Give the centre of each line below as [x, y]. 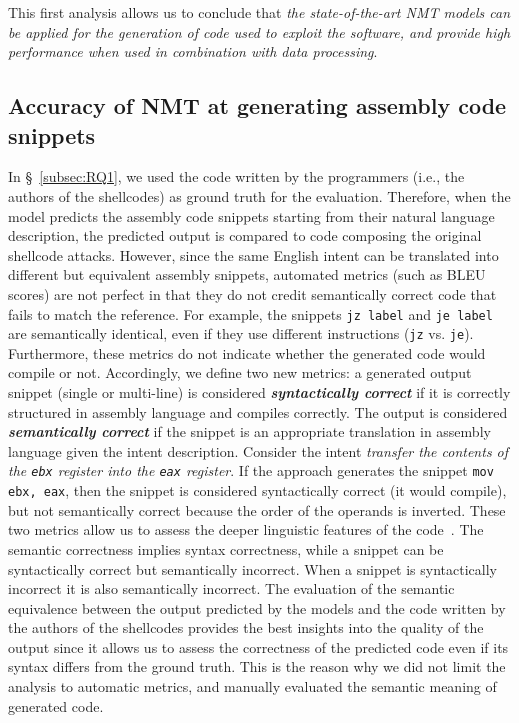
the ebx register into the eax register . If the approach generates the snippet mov [251, 470]
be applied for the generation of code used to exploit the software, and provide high [259, 31]
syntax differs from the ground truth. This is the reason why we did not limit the [257, 666]
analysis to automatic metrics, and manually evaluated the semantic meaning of [252, 686]
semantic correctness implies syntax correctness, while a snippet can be [226, 548]
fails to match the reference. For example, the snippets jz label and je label [250, 313]
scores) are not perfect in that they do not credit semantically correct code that [252, 293]
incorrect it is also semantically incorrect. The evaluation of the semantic [231, 588]
